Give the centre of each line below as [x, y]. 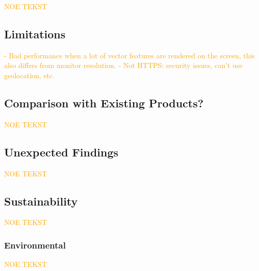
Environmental [35, 245]
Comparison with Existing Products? [104, 103]
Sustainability [41, 201]
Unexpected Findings [61, 152]
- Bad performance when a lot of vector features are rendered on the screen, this [129, 55]
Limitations [35, 33]
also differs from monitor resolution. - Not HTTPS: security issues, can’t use [123, 65]
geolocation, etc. [30, 75]
